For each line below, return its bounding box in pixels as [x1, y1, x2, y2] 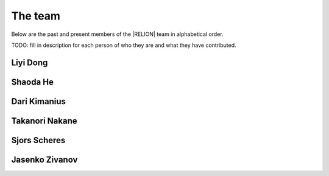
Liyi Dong [11, 57, 48, 68]
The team [11, 9, 61, 23]
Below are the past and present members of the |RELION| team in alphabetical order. [11, 30, 224, 38]
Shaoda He [11, 77, 54, 87]
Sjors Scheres [11, 135, 66, 146]
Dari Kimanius [11, 96, 66, 107]
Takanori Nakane [11, 116, 77, 126]
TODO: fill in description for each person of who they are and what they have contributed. [11, 41, 236, 49]
